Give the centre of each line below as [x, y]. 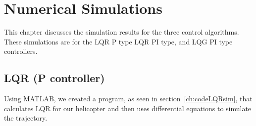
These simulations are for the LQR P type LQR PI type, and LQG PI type [118, 41]
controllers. [21, 51]
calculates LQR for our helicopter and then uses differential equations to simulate [128, 108]
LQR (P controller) [54, 78]
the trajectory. [26, 118]
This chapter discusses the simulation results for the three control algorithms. [122, 32]
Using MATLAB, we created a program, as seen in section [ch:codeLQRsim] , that [128, 99]
